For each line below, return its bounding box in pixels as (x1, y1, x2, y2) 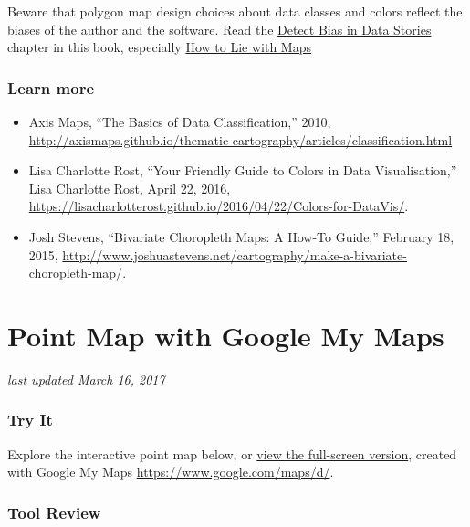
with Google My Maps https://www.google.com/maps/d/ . (7, 462, 334, 481)
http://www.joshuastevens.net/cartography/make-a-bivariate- (62, 245, 407, 264)
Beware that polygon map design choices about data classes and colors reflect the (7, 2, 463, 20)
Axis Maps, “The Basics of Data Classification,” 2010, (28, 112, 331, 131)
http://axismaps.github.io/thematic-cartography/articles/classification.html (28, 130, 453, 149)
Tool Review (7, 501, 101, 523)
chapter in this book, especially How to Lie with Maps (7, 37, 311, 57)
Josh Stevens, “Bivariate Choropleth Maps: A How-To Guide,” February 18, (28, 227, 454, 246)
